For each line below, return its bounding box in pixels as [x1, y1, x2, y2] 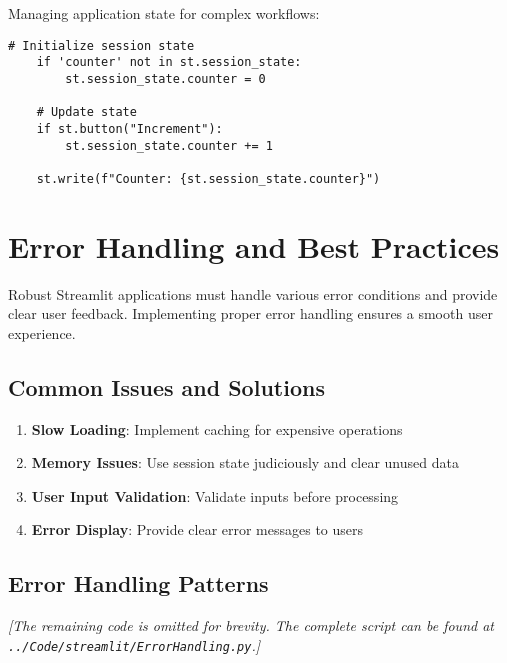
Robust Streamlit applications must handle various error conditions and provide [8, 283, 498, 304]
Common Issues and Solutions [8, 371, 325, 402]
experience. [8, 322, 76, 343]
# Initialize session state [8, 38, 195, 53]
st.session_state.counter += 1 [65, 138, 273, 153]
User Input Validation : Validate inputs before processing [31, 485, 399, 506]
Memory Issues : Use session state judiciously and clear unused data [31, 452, 459, 473]
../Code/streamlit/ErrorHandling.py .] [8, 634, 261, 655]
